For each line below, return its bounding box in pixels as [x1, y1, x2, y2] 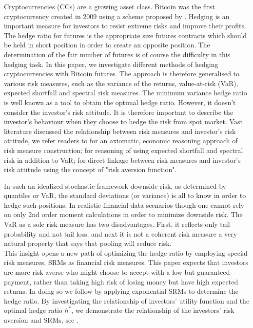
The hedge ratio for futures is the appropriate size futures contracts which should [4, 30, 247, 40]
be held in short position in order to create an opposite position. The [4, 40, 210, 50]
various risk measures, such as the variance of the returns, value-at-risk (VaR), [4, 78, 238, 88]
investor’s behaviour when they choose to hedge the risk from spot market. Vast [4, 116, 243, 127]
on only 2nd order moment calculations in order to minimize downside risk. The [4, 209, 243, 219]
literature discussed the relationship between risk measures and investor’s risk [4, 126, 236, 136]
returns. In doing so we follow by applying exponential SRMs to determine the [4, 286, 238, 296]
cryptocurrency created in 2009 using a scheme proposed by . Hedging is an [4, 11, 230, 21]
